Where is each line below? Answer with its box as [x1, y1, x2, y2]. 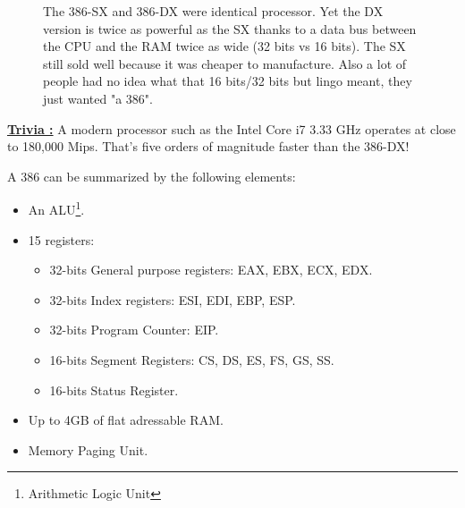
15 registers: [28, 230, 95, 249]
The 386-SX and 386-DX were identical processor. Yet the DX [43, 2, 384, 20]
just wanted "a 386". [43, 89, 153, 107]
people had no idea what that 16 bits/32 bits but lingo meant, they [43, 72, 412, 90]
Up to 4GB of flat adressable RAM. [28, 411, 224, 429]
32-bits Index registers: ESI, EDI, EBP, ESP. [49, 290, 296, 309]
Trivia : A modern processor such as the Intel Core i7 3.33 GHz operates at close [7, 119, 456, 138]
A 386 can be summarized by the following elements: [7, 166, 296, 185]
